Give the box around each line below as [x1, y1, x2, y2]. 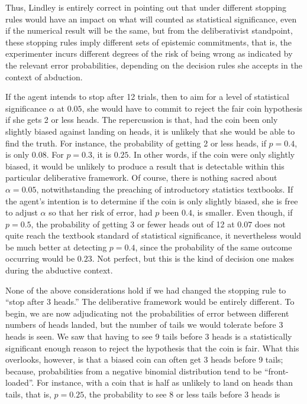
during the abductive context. [5, 264, 113, 276]
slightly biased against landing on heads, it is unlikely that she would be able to [5, 125, 295, 137]
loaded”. [5, 376, 34, 389]
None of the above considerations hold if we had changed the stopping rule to [5, 284, 286, 296]
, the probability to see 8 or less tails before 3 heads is [84, 388, 280, 400]
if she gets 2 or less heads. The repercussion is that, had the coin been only [5, 113, 278, 126]
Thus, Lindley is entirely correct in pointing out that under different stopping [5, 1, 287, 13]
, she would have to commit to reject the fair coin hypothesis [82, 102, 303, 114]
